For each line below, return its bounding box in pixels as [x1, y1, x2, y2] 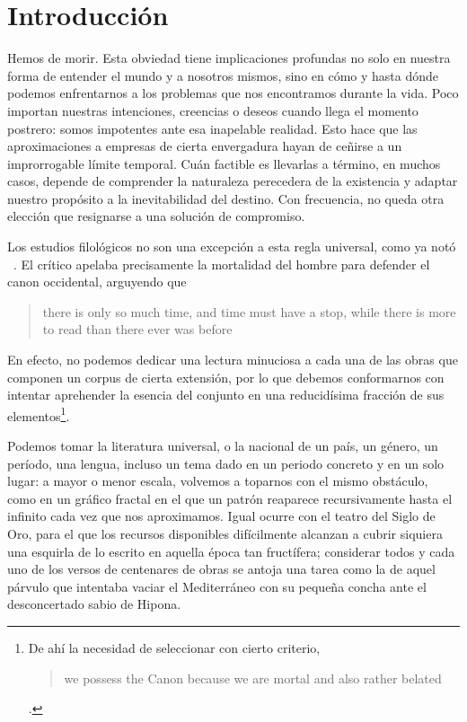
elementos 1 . [7, 403, 70, 425]
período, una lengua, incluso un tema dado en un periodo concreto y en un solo [7, 453, 445, 472]
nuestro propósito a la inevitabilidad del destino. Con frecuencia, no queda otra [7, 189, 445, 207]
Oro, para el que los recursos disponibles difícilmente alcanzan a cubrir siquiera [7, 524, 443, 543]
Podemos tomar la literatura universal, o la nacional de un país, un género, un [7, 436, 438, 455]
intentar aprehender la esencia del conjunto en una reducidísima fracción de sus [7, 385, 445, 404]
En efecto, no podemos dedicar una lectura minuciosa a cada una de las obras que [7, 350, 458, 369]
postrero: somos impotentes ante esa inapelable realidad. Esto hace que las [7, 119, 418, 137]
